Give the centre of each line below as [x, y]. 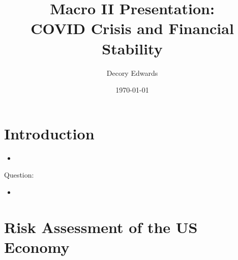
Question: [19, 175]
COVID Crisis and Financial [132, 28]
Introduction [49, 133]
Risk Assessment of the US [101, 227]
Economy [37, 247]
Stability [132, 48]
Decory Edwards [132, 73]
